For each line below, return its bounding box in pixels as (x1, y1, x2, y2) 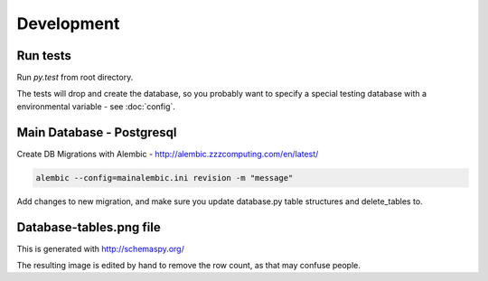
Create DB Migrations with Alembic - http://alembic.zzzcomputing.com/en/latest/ (16, 148, 319, 159)
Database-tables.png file (16, 220, 162, 235)
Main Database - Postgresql (16, 125, 177, 140)
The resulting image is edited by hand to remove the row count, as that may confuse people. (16, 260, 361, 271)
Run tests (16, 48, 71, 63)
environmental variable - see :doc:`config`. (16, 100, 176, 112)
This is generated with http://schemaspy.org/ (16, 243, 184, 254)
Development (16, 14, 120, 33)
